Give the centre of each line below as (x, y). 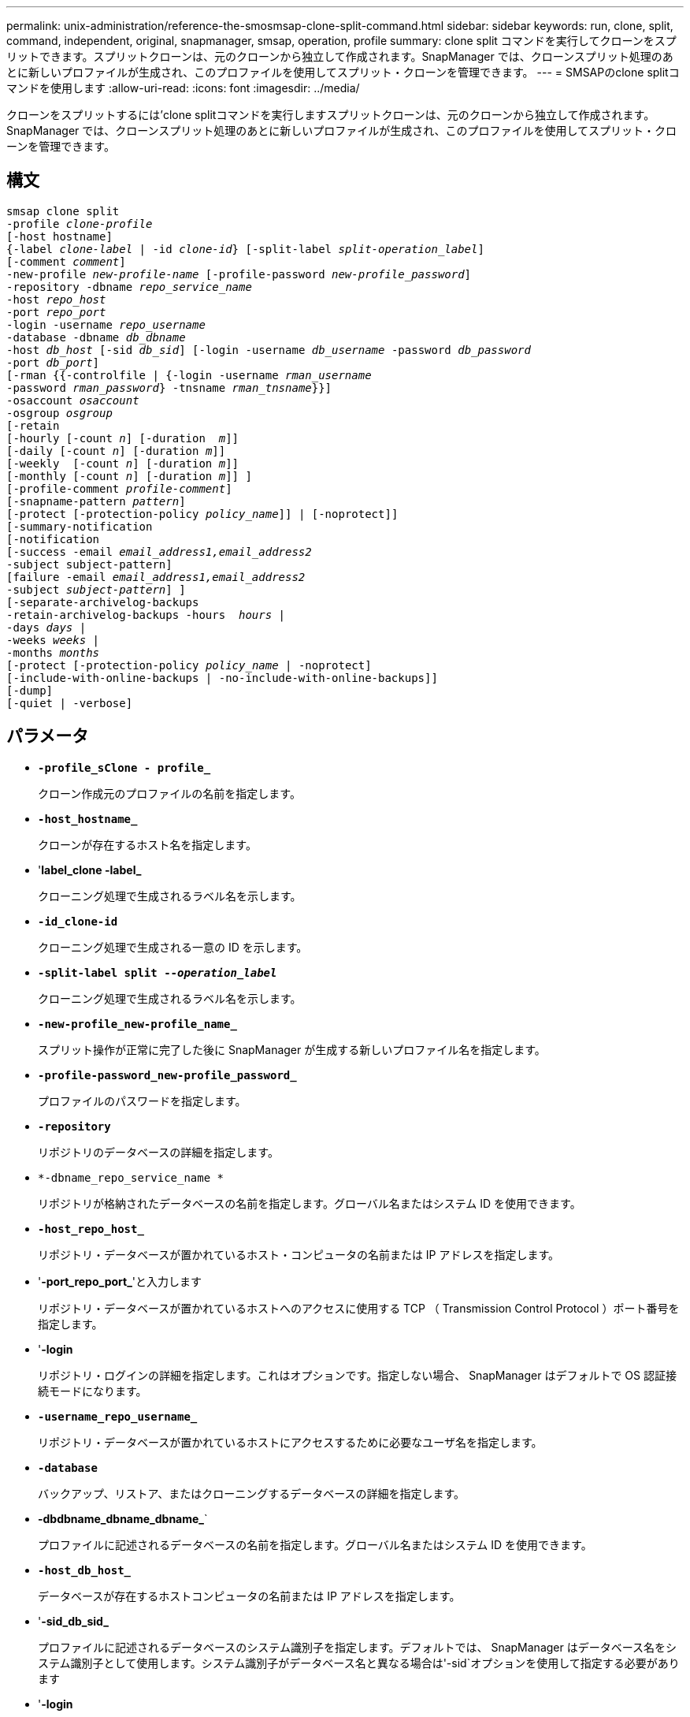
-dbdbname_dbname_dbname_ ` (123, 1518)
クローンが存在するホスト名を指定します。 (147, 844)
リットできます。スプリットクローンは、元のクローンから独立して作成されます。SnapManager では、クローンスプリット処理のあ (340, 56)
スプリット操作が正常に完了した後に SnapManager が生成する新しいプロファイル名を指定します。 (292, 1049)
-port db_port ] (53, 362)
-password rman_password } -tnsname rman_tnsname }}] (169, 387)
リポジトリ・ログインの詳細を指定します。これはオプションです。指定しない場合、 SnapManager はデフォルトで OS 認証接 (357, 1375)
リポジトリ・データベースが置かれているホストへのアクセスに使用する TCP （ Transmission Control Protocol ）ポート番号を (359, 1308)
